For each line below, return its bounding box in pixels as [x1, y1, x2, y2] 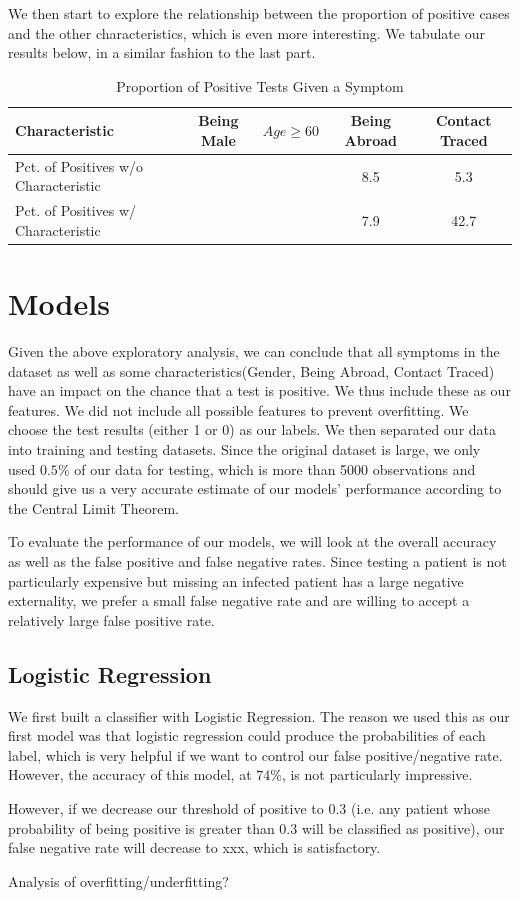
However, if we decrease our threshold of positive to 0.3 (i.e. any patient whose [8, 797, 490, 818]
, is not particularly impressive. [281, 764, 473, 785]
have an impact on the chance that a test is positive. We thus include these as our [8, 380, 511, 401]
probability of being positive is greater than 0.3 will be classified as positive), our [8, 817, 505, 838]
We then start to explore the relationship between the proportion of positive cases [8, 3, 510, 23]
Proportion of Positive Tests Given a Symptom [116, 75, 404, 96]
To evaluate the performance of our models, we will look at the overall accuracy [8, 531, 497, 552]
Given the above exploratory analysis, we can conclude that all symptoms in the [8, 341, 500, 362]
